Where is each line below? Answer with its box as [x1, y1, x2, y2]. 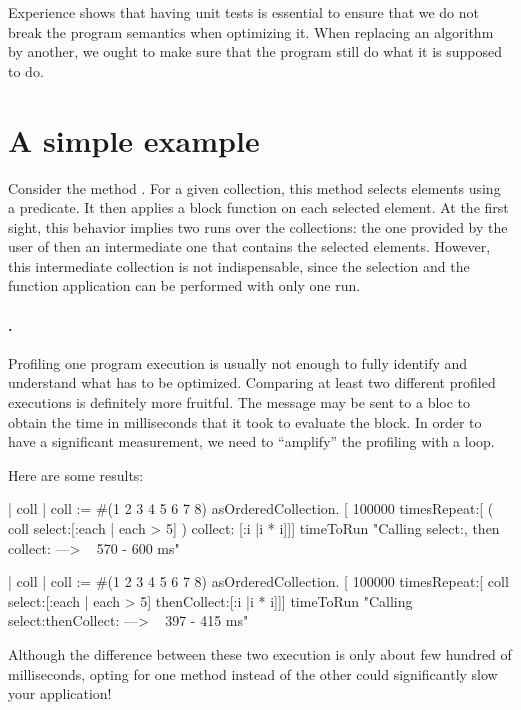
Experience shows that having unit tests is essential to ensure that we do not [8, 2, 480, 22]
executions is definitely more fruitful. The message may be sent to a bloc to [8, 392, 471, 413]
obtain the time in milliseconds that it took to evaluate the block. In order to [8, 411, 482, 432]
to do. [8, 60, 44, 81]
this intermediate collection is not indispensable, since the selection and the [8, 255, 470, 276]
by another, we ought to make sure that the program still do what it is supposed [8, 41, 503, 62]
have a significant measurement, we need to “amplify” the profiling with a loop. [8, 431, 495, 452]
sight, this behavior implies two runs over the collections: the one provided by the [8, 216, 508, 237]
